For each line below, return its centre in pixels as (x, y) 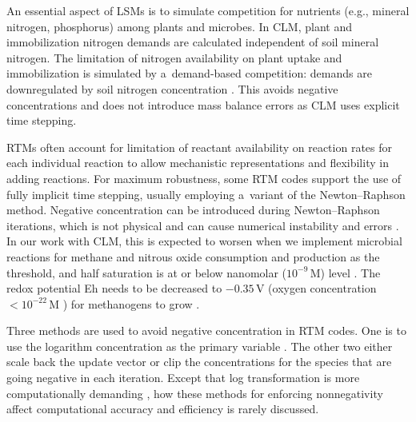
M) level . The (345, 272)
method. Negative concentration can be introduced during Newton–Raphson (193, 210)
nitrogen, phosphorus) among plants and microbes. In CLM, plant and (179, 26)
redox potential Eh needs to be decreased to (114, 288)
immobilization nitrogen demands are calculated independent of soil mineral (193, 42)
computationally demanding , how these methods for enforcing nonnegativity (195, 393)
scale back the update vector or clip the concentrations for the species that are (199, 362)
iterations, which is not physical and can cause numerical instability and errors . (203, 225)
